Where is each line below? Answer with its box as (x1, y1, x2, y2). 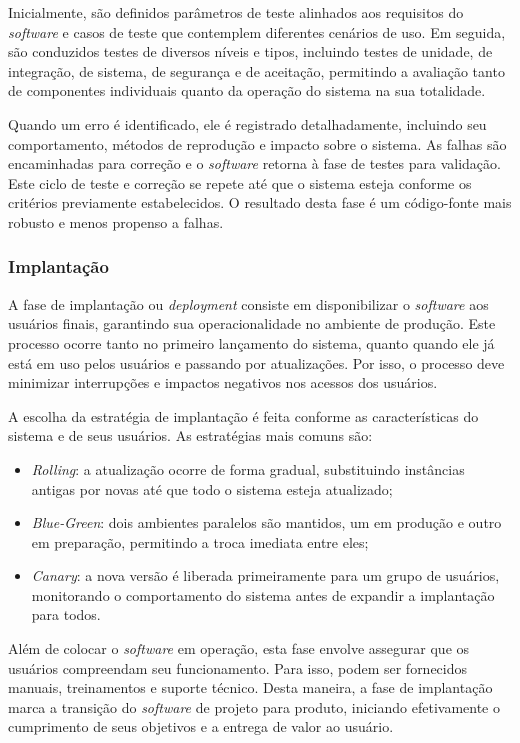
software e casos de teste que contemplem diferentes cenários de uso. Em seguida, (8, 21, 506, 42)
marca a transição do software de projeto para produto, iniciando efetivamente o (8, 696, 500, 717)
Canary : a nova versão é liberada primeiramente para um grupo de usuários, (31, 565, 500, 586)
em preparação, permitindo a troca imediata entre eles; (31, 531, 369, 552)
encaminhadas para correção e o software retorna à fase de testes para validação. (8, 153, 501, 174)
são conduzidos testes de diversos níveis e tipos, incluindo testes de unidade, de (8, 41, 493, 62)
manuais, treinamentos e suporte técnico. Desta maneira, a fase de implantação (8, 677, 493, 698)
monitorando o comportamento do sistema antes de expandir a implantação (31, 584, 495, 605)
